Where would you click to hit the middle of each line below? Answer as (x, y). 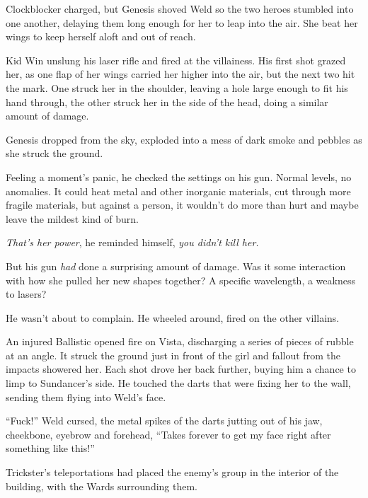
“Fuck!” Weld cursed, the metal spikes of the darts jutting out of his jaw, (164, 421)
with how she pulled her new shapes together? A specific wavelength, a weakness (180, 280)
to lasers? (26, 294)
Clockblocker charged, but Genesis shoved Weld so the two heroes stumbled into (180, 8)
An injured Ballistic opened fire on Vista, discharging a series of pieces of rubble (180, 341)
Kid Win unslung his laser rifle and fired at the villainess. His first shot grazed (176, 60)
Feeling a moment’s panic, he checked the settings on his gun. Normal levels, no (179, 176)
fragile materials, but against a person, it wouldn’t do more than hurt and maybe (182, 205)
